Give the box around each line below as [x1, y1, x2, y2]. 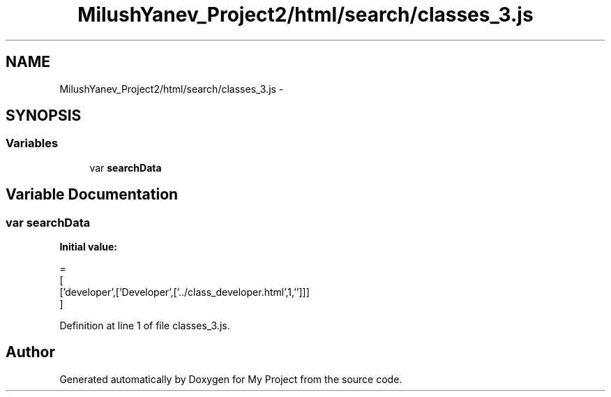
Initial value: [59, 241, 117, 253]
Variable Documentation [6, 186, 179, 204]
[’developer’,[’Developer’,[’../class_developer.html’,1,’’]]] [59, 286, 310, 299]
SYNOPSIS [6, 107, 82, 125]
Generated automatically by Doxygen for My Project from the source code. [59, 373, 402, 385]
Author [6, 343, 55, 361]
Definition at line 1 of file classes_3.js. [59, 320, 230, 332]
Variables [6, 136, 59, 151]
